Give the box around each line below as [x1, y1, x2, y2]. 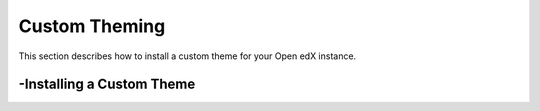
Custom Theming [18, 15, 166, 37]
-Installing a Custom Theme [18, 76, 196, 93]
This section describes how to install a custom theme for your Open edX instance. [18, 50, 357, 62]
